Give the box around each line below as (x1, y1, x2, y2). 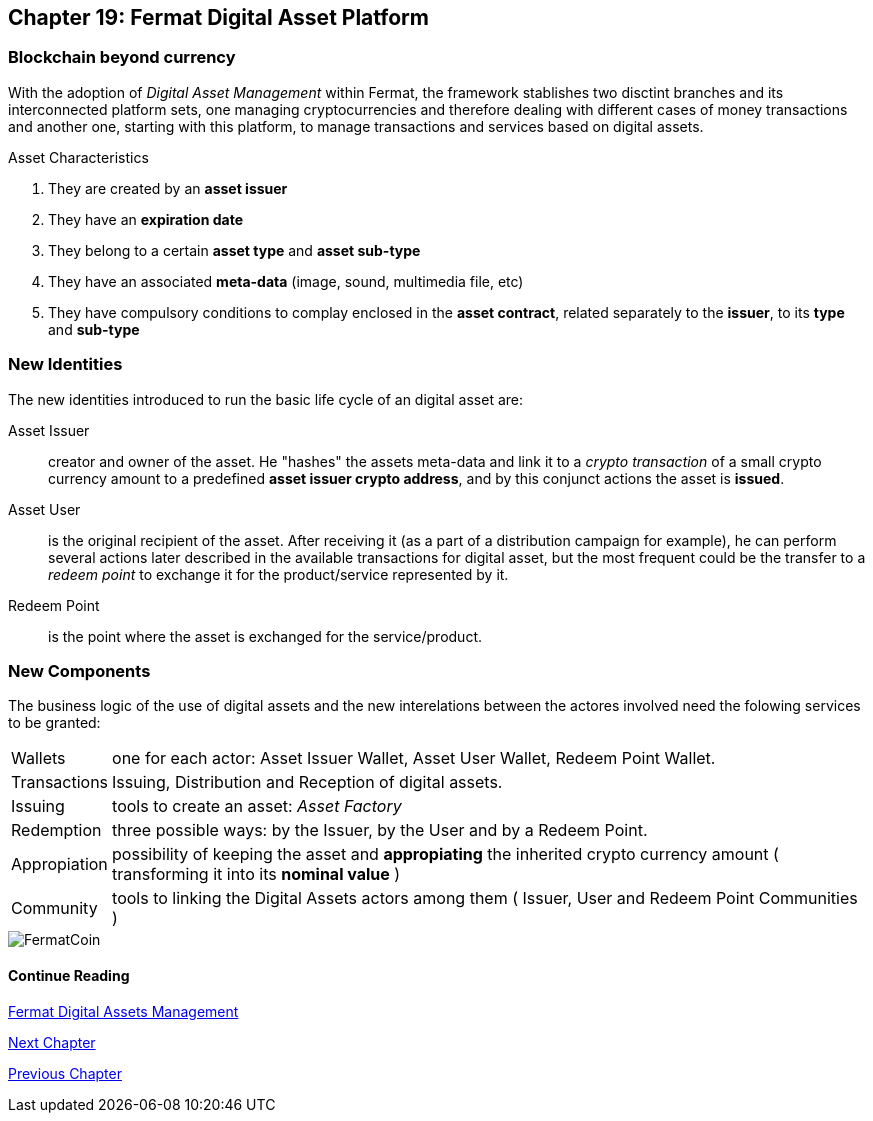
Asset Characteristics (8, 148, 149, 166)
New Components (8, 660, 151, 681)
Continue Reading (8, 966, 130, 984)
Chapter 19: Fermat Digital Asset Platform (8, 5, 429, 30)
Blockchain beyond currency (8, 47, 236, 68)
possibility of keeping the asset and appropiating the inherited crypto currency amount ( (112, 844, 779, 865)
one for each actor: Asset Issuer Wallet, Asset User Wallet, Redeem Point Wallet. (112, 748, 716, 769)
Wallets (11, 748, 66, 769)
